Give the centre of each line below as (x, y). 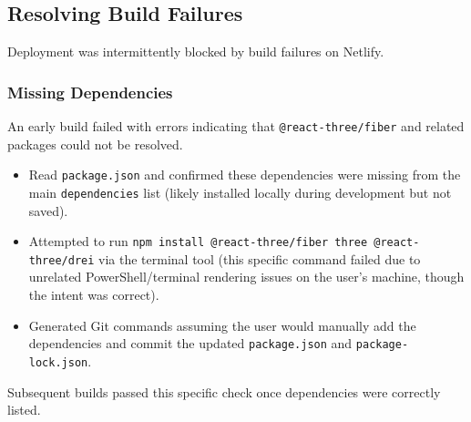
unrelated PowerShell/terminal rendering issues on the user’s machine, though (246, 277)
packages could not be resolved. (95, 144)
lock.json (58, 362)
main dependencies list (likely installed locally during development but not (240, 192)
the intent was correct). (94, 295)
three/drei (61, 260)
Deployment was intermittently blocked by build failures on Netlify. (196, 51)
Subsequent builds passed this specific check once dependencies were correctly (224, 391)
